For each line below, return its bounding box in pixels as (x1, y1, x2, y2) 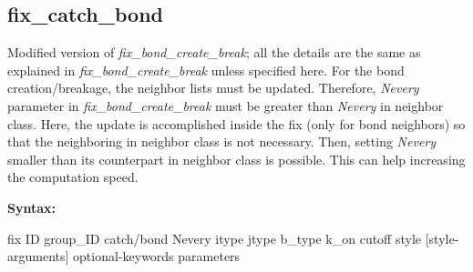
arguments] (7, 247, 69, 266)
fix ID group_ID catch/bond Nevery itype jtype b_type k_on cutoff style (7, 228, 422, 247)
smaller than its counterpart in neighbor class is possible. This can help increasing (7, 149, 466, 168)
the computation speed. (7, 167, 139, 186)
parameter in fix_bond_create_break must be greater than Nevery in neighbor (7, 96, 444, 115)
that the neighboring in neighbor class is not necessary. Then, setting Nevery (7, 132, 437, 151)
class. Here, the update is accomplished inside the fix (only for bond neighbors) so (7, 114, 466, 133)
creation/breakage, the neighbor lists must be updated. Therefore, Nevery (7, 78, 419, 97)
